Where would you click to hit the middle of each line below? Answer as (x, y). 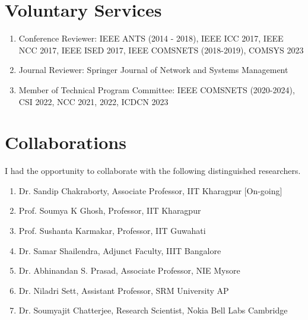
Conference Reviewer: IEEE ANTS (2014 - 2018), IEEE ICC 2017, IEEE (151, 38)
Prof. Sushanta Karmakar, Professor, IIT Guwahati (112, 230)
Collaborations (66, 142)
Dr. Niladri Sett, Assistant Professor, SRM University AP (124, 290)
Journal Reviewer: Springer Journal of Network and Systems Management (153, 70)
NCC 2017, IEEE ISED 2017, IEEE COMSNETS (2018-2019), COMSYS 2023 (161, 50)
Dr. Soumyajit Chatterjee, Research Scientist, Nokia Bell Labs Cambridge (153, 310)
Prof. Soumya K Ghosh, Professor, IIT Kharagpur (110, 210)
